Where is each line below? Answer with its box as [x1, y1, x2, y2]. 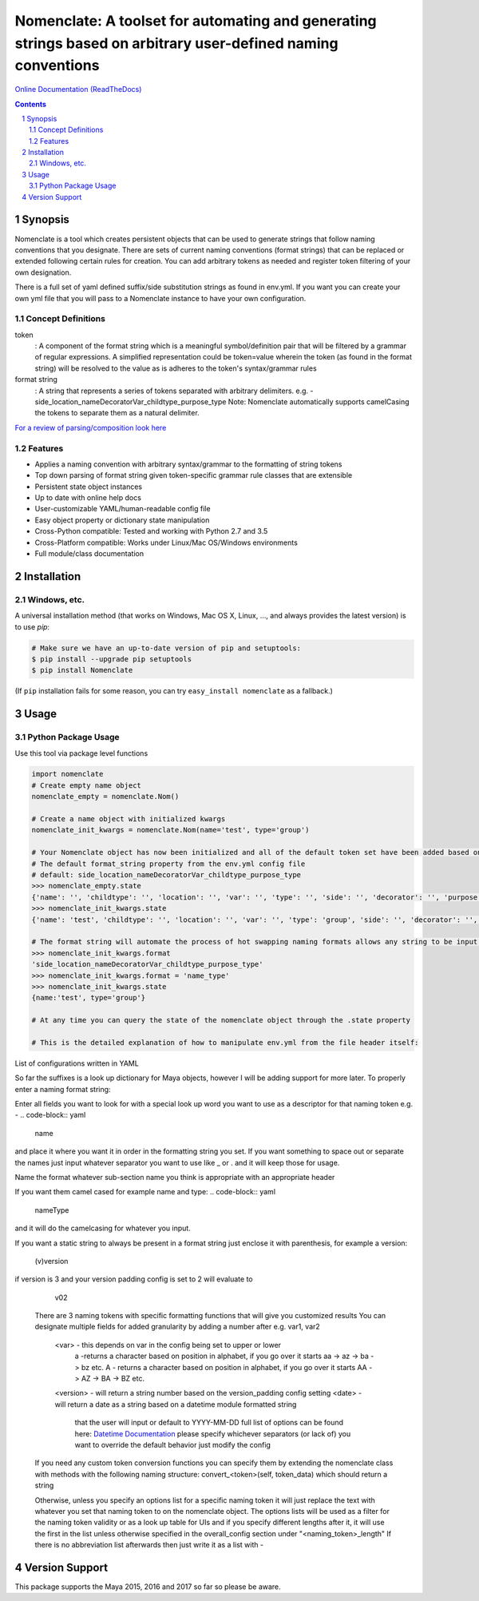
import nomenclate [31, 769, 104, 779]
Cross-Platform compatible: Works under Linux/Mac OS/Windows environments [34, 538, 299, 547]
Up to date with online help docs [34, 493, 141, 503]
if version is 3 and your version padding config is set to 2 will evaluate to [14, 1274, 253, 1284]
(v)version [34, 1256, 69, 1265]
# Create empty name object [31, 781, 141, 790]
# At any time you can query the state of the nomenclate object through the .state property [31, 1015, 411, 1025]
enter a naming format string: [14, 1084, 111, 1094]
